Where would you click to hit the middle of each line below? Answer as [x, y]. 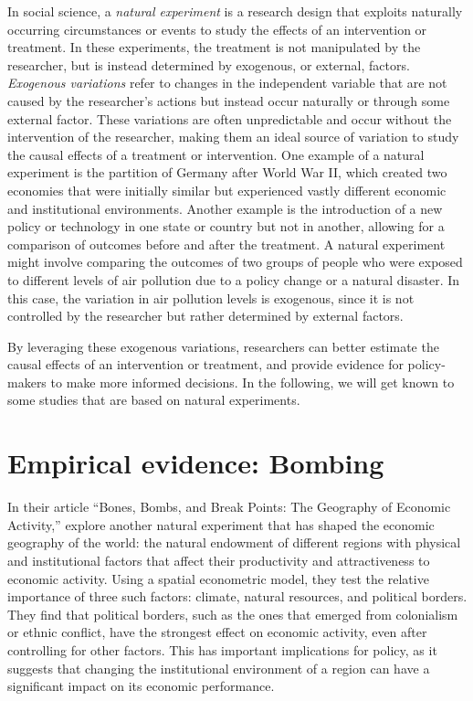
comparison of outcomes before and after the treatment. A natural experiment [226, 244]
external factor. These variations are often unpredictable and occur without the [230, 118]
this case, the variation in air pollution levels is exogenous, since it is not [211, 297]
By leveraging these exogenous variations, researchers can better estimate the [223, 346]
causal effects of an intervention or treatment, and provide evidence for [205, 364]
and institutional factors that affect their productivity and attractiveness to [219, 560]
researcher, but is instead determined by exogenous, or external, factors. [209, 64]
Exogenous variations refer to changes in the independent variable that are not [227, 83]
